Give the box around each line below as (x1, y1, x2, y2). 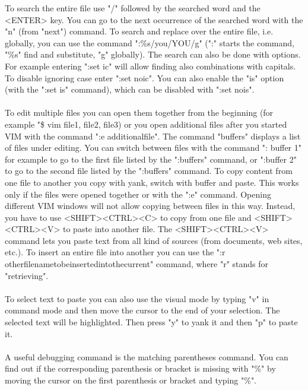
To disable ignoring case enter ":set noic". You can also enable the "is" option (5, 71, 284, 84)
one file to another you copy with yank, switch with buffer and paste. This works (5, 176, 299, 188)
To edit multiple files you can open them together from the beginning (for (5, 106, 274, 119)
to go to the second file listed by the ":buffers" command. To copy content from (5, 164, 293, 177)
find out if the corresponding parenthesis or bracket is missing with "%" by (5, 362, 276, 375)
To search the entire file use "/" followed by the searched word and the (5, 2, 261, 14)
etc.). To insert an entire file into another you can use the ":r (5, 246, 226, 258)
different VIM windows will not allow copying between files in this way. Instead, (5, 199, 296, 212)
